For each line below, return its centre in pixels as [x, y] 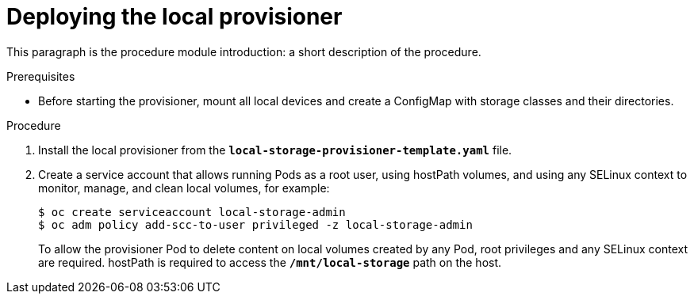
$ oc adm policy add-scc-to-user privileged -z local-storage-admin [255, 224]
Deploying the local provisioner [174, 17]
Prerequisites [41, 76]
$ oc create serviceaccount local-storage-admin [192, 212]
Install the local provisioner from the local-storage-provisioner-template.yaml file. [275, 150]
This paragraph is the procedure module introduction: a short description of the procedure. [244, 51]
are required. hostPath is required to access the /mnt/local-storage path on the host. [270, 262]
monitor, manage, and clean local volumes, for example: [184, 188]
